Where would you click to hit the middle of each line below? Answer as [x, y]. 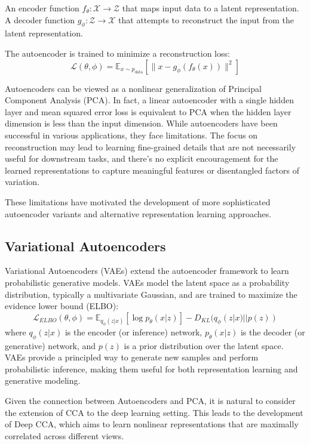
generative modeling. [43, 380]
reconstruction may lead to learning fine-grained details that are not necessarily [151, 147]
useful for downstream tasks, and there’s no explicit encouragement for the [142, 158]
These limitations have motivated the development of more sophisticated [138, 201]
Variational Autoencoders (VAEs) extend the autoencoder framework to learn [147, 271]
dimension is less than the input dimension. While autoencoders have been [141, 123]
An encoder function [42, 8]
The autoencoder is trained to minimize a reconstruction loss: [117, 53]
